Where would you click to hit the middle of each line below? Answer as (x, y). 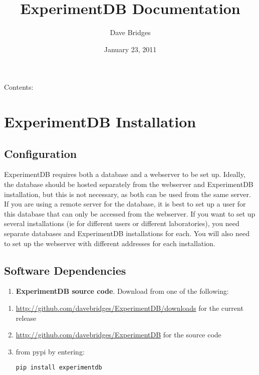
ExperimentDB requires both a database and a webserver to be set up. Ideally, (125, 174)
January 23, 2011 (130, 49)
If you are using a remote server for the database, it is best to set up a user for (125, 204)
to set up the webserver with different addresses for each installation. (110, 243)
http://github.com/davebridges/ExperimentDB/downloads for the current (129, 308)
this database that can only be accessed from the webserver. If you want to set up (130, 213)
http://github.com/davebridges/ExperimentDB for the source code (118, 335)
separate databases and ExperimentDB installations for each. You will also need (127, 233)
